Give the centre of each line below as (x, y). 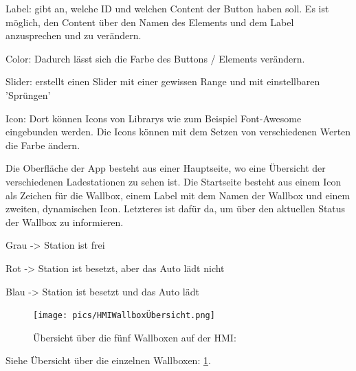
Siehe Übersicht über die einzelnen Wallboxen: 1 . (108, 360)
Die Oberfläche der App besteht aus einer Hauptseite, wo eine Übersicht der (166, 168)
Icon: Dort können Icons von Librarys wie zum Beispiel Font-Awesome (154, 118)
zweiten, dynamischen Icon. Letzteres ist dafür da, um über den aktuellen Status (176, 209)
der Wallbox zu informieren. (65, 222)
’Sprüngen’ (28, 94)
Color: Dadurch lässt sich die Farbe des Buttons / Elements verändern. (155, 58)
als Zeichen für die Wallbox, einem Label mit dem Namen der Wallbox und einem (178, 195)
